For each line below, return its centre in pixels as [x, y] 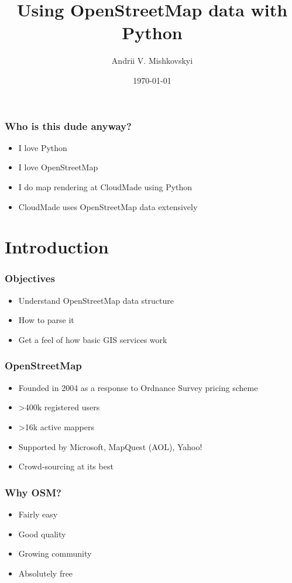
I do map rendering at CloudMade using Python [105, 186]
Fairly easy [38, 514]
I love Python [43, 147]
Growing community [55, 553]
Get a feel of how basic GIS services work [93, 339]
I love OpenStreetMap [58, 167]
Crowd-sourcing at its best [66, 466]
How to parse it [46, 320]
